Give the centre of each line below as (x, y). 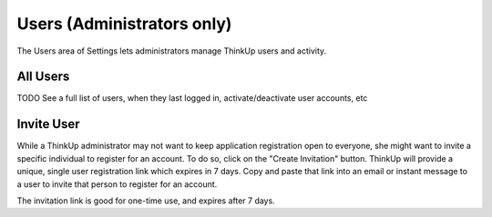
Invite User (49, 124)
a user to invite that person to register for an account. (117, 184)
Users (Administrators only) (124, 24)
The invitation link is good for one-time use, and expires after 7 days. (146, 201)
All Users (43, 77)
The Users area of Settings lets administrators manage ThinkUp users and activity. (172, 51)
